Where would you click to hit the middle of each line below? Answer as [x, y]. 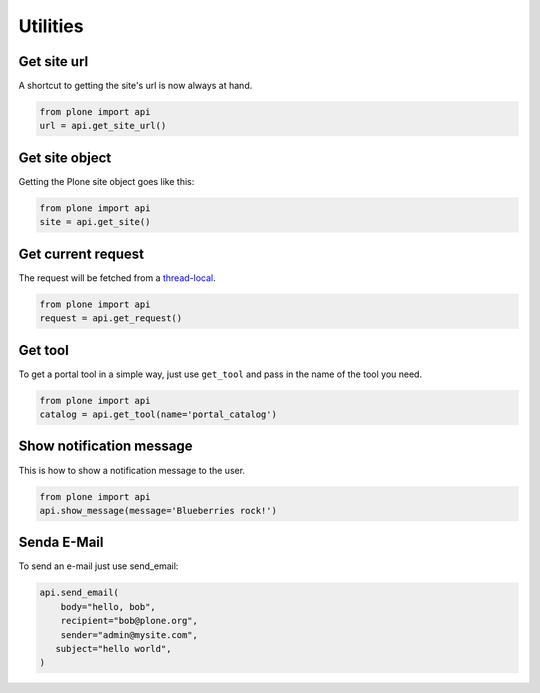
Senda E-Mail [61, 542]
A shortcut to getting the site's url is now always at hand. [135, 86]
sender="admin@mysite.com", [129, 634]
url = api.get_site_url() [103, 126]
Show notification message [106, 446]
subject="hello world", [113, 648]
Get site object [65, 157]
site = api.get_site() [95, 222]
